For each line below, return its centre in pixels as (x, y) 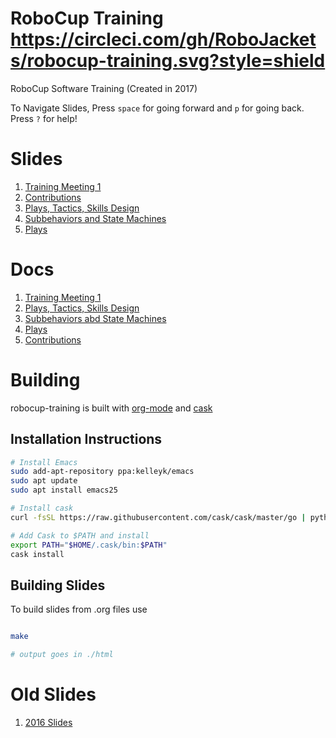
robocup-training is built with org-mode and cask (111, 408)
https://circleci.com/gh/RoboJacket (163, 39)
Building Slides (58, 585)
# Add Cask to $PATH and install (80, 535)
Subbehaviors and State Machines (95, 218)
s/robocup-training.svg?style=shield (168, 61)
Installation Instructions (86, 439)
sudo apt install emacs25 (64, 490)
